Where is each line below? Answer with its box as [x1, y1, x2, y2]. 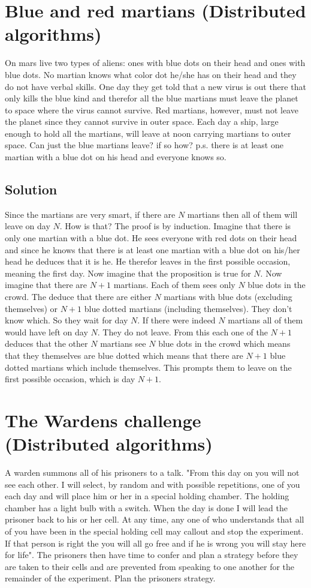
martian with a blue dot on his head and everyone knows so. [5, 151, 227, 163]
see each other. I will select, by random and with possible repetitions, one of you [5, 478, 300, 490]
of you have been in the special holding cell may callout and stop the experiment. [5, 525, 304, 538]
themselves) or [5, 302, 58, 314]
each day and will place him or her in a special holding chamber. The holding [5, 490, 289, 502]
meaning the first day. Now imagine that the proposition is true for [5, 266, 251, 279]
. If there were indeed [137, 314, 216, 326]
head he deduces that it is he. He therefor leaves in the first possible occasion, [5, 255, 291, 268]
